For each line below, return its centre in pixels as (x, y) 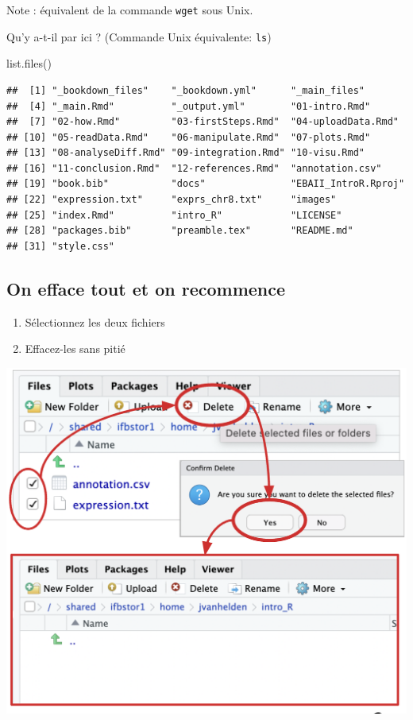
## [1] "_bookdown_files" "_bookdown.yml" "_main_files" (186, 90)
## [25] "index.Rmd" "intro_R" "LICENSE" (174, 215)
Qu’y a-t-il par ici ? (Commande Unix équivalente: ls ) (139, 36)
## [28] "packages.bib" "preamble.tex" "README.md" (180, 231)
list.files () (29, 63)
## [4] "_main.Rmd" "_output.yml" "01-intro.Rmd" (189, 106)
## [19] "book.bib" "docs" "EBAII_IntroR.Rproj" (206, 184)
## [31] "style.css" (61, 246)
